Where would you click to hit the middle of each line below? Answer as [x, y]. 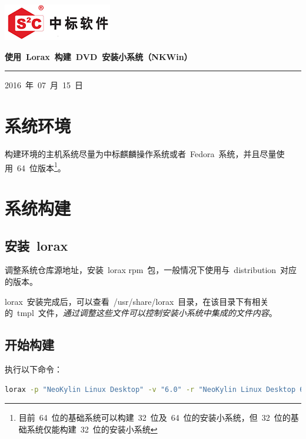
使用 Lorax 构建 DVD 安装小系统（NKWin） [99, 56]
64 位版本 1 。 [41, 167]
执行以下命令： [34, 369]
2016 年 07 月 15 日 [44, 85]
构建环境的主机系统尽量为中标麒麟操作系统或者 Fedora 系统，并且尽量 [141, 153]
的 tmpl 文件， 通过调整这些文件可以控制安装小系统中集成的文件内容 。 [141, 313]
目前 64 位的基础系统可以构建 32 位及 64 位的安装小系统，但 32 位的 [154, 418]
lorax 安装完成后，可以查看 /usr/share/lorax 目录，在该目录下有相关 [137, 301]
